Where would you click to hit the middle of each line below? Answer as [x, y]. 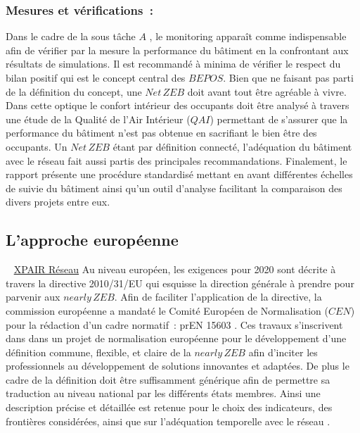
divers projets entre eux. [58, 202]
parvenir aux [33, 297]
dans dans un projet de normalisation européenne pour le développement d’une [176, 338]
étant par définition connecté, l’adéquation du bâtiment [232, 146]
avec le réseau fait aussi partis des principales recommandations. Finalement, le [176, 160]
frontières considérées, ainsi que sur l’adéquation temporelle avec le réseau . [168, 421]
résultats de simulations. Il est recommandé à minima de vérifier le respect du [173, 64]
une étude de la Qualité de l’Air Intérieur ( [98, 119]
